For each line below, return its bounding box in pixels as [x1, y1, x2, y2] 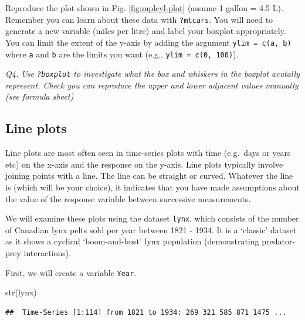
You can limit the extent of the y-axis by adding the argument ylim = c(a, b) [5, 36, 292, 48]
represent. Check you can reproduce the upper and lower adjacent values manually [5, 79, 299, 91]
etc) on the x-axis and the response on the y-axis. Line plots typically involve [5, 158, 283, 170]
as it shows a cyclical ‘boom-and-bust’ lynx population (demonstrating [5, 235, 259, 247]
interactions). [23, 247, 72, 259]
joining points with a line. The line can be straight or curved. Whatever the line [5, 169, 293, 182]
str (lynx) [5, 286, 37, 298]
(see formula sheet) [5, 90, 74, 103]
